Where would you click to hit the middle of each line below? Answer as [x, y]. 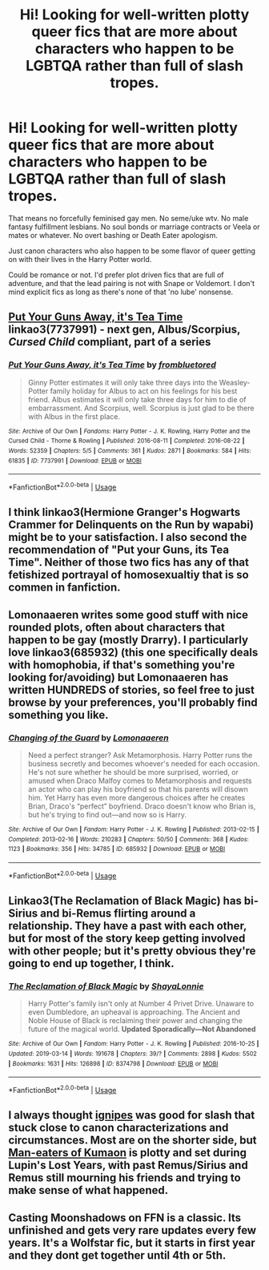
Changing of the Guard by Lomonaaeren [89, 737]
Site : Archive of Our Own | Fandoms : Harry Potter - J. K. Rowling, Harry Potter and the [129, 431]
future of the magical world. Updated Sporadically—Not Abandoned [142, 1029]
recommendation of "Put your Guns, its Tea [119, 550]
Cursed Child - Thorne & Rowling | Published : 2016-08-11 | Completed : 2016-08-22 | [126, 441]
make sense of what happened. [88, 1190]
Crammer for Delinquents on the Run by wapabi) [131, 525]
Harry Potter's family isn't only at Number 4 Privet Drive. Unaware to [141, 1004]
